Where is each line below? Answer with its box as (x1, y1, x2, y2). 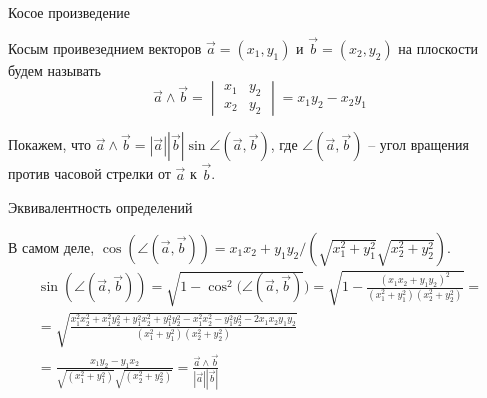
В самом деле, (8, 236, 95, 257)
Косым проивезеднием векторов (8, 37, 202, 58)
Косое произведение (8, 2, 130, 22)
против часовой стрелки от (8, 163, 171, 184)
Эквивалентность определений (8, 197, 193, 218)
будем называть (8, 59, 101, 80)
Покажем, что (8, 134, 92, 155)
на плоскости (398, 37, 478, 58)
